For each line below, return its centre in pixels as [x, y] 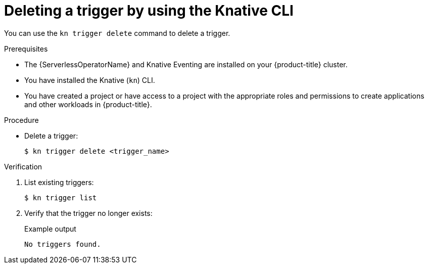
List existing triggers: [59, 182]
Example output [50, 229]
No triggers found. [63, 244]
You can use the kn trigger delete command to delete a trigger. [117, 33]
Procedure [21, 120]
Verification [23, 166]
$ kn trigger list [61, 197]
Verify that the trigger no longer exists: [88, 213]
